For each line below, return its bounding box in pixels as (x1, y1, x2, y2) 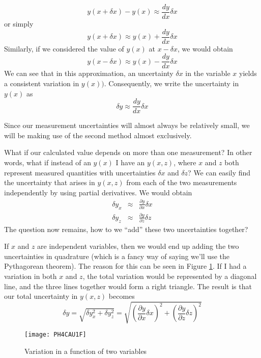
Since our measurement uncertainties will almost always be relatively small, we (4, 120, 250, 131)
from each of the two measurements (126, 177, 237, 188)
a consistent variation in (4, 78, 79, 88)
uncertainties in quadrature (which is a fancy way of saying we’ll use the (4, 250, 229, 261)
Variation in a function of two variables (24, 346, 147, 356)
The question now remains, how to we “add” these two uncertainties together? (4, 223, 248, 234)
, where (173, 157, 196, 167)
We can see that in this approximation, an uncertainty (4, 68, 173, 79)
